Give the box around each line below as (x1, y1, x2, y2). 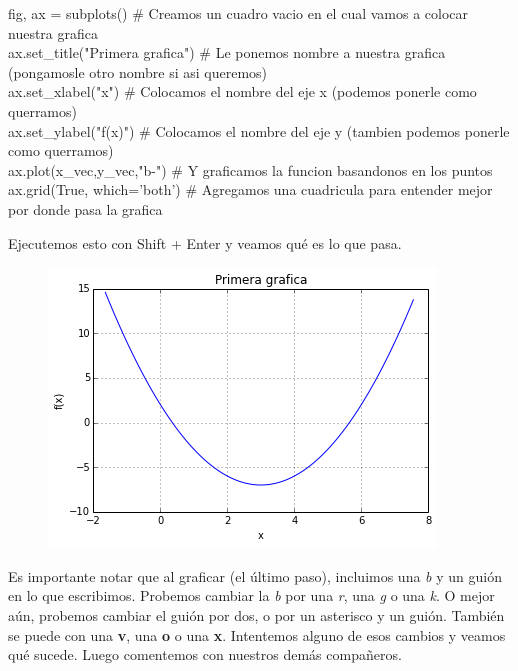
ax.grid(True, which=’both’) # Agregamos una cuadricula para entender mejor (8, 179, 493, 200)
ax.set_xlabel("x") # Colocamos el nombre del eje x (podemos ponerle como (8, 81, 477, 102)
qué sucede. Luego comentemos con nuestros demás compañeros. (8, 644, 402, 665)
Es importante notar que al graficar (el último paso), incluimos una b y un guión (8, 565, 502, 586)
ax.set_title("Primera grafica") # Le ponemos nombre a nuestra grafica (8, 42, 446, 63)
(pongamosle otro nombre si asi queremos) (8, 61, 268, 82)
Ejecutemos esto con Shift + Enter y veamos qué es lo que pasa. (8, 232, 402, 253)
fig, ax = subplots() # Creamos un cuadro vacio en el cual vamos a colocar (8, 3, 469, 23)
